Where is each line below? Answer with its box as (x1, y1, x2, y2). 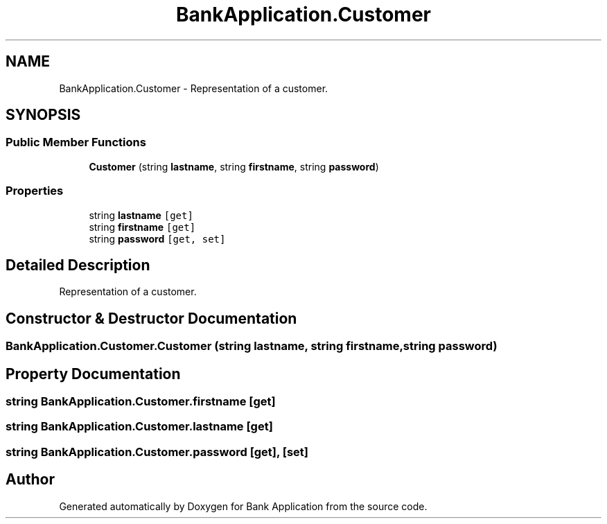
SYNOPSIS (6, 106, 81, 124)
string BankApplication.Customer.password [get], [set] (6, 444, 309, 459)
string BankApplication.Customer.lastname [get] (6, 419, 273, 434)
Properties (6, 184, 64, 198)
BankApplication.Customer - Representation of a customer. (59, 82, 328, 94)
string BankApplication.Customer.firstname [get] (6, 394, 276, 409)
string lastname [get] (89, 209, 193, 221)
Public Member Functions (6, 135, 146, 150)
